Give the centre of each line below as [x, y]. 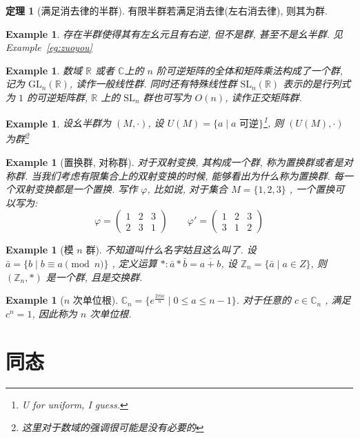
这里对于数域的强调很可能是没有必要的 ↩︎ [113, 427]
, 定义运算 [134, 263]
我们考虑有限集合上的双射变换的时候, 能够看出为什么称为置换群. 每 [192, 175]
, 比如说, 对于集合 [188, 189]
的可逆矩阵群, [58, 97]
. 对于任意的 [264, 300]
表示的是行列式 [317, 84]
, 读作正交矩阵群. [263, 97]
